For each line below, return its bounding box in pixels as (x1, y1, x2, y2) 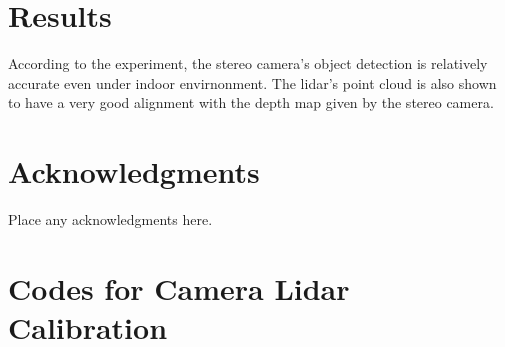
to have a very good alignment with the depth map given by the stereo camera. (8, 92, 494, 113)
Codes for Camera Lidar (8, 267, 350, 308)
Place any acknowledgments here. (8, 209, 213, 230)
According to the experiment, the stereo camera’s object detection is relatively (8, 53, 488, 74)
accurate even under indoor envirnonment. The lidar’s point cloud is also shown (8, 72, 497, 93)
